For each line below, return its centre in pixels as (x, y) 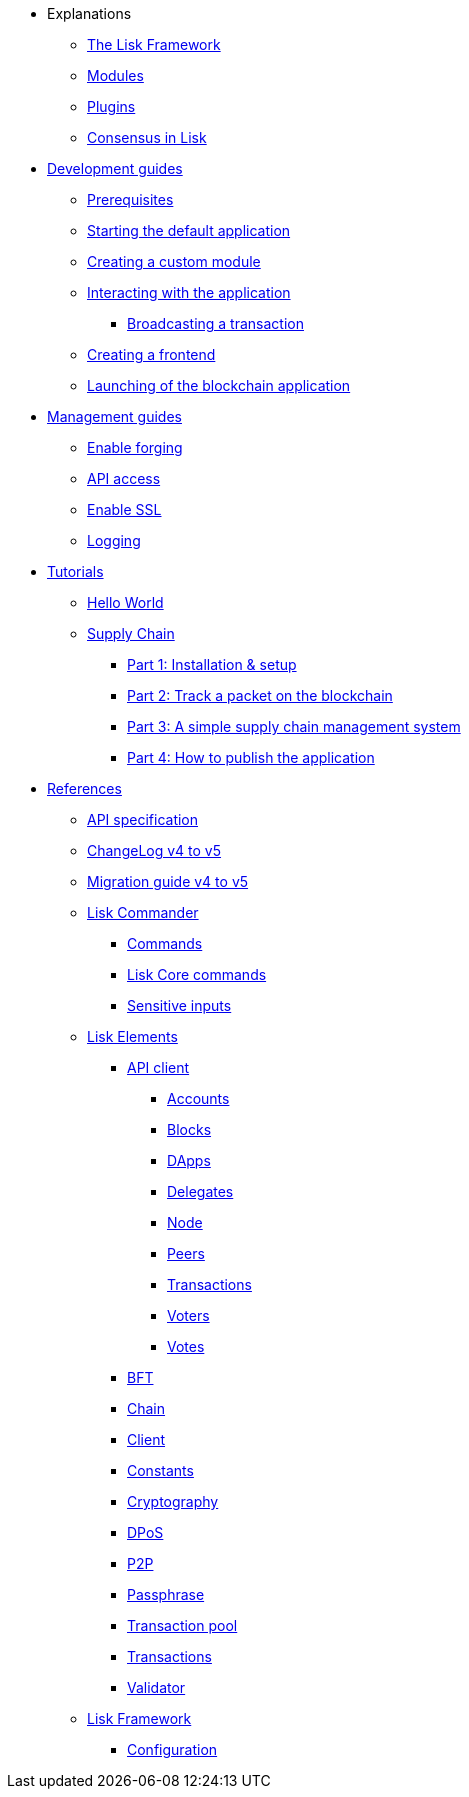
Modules (115, 75)
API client (158, 1067)
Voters (188, 1315)
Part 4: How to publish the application (251, 757)
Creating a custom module (174, 261)
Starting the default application (189, 230)
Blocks (189, 1129)
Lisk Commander (143, 912)
